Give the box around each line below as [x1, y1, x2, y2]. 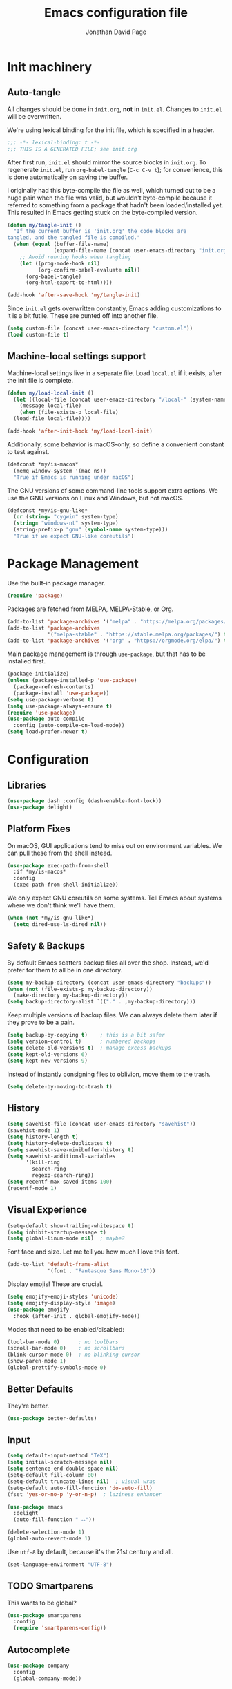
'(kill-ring [25, 1159, 60, 1166]
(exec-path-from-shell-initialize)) [13, 881, 119, 889]
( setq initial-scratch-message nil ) [7, 1459, 113, 1466]
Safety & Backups [7, 940, 85, 952]
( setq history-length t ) [7, 1133, 79, 1140]
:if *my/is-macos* [13, 869, 67, 876]
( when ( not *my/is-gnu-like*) [7, 914, 95, 922]
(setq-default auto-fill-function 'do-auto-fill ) [7, 1484, 153, 1491]
